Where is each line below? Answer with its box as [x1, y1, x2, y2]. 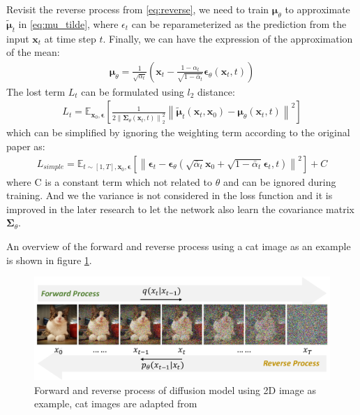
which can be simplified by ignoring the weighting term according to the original [6, 125, 350, 140]
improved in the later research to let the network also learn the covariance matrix [6, 201, 354, 216]
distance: [197, 84, 235, 99]
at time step [44, 31, 96, 45]
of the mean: [6, 45, 60, 59]
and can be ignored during [223, 174, 336, 189]
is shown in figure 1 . [6, 252, 92, 267]
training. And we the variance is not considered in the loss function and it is [6, 188, 333, 203]
